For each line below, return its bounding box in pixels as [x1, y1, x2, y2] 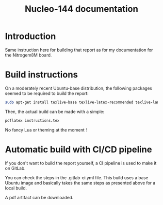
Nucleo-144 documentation [25, 3, 138, 15]
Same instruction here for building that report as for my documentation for [5, 47, 153, 53]
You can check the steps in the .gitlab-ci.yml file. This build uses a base [5, 174, 148, 181]
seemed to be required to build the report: [5, 90, 89, 96]
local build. [5, 185, 27, 191]
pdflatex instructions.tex [5, 118, 60, 123]
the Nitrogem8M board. [5, 52, 52, 58]
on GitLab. [5, 165, 26, 171]
